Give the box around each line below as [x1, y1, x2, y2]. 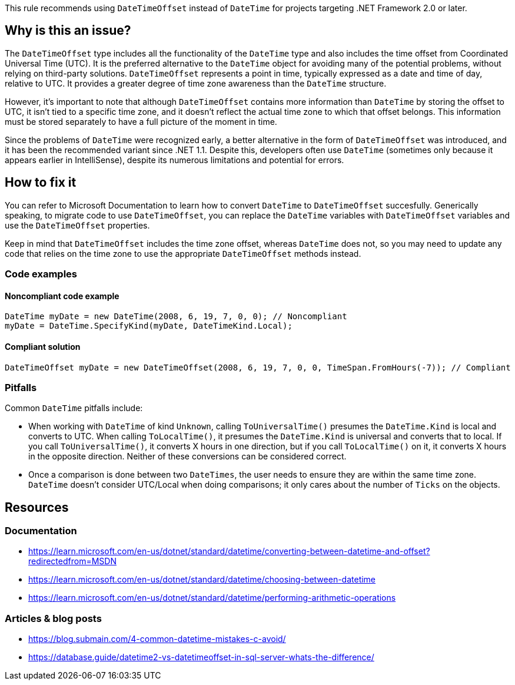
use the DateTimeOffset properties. [5, 220, 150, 230]
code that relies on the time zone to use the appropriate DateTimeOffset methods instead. [5, 248, 361, 259]
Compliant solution [5, 341, 81, 352]
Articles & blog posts [5, 612, 102, 624]
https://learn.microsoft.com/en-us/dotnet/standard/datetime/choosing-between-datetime [28, 574, 376, 585]
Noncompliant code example [5, 290, 119, 301]
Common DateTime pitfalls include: [5, 403, 143, 413]
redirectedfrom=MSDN [28, 556, 117, 567]
